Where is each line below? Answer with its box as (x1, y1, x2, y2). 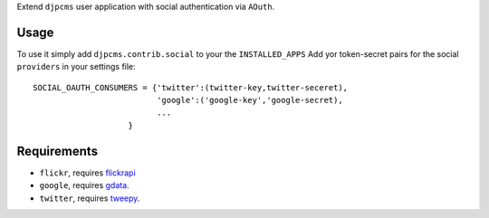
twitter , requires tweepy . (39, 193, 140, 204)
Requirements (16, 143, 99, 158)
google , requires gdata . (39, 180, 130, 191)
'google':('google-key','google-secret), (157, 95, 343, 106)
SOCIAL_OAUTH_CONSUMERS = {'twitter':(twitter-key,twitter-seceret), (33, 82, 349, 92)
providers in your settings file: (16, 62, 136, 72)
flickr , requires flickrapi (39, 167, 136, 178)
